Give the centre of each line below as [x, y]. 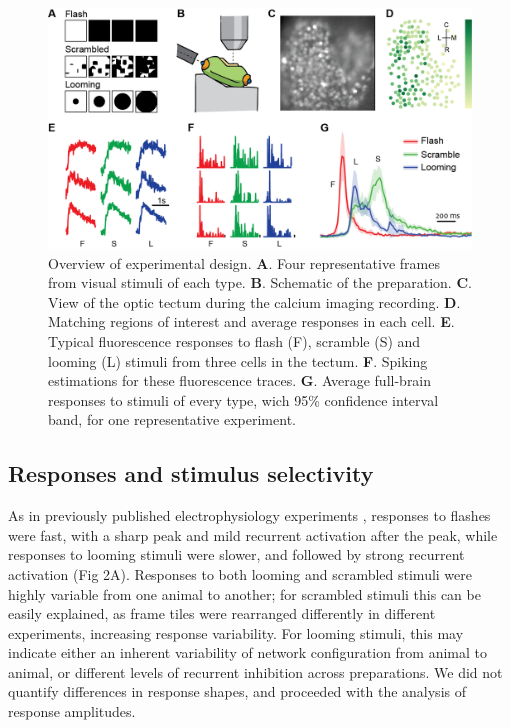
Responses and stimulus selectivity [191, 473]
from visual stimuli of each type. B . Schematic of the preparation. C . [260, 282]
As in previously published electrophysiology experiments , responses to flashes [249, 515]
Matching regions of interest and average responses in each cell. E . [251, 321]
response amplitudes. [72, 711]
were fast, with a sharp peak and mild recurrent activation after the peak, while [253, 534]
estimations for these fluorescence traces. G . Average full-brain [240, 380]
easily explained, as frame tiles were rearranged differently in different [222, 613]
